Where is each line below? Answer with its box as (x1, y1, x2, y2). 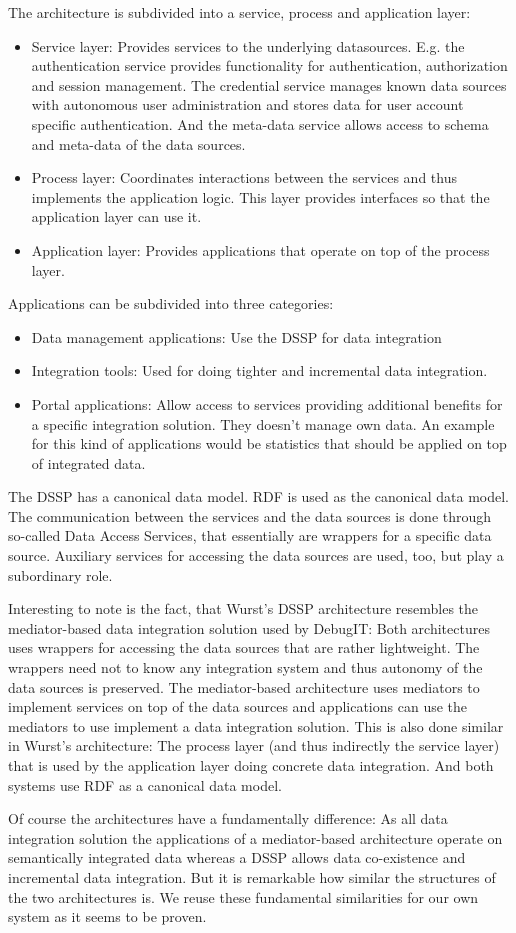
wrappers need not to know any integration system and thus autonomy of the (8, 657, 483, 678)
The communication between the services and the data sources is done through (8, 505, 492, 526)
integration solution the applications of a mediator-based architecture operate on (8, 827, 503, 848)
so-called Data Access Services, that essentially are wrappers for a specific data (8, 525, 492, 546)
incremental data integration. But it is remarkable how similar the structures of (8, 866, 496, 887)
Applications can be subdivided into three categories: (8, 293, 334, 314)
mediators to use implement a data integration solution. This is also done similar (8, 715, 504, 736)
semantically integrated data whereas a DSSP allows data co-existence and (8, 847, 466, 868)
